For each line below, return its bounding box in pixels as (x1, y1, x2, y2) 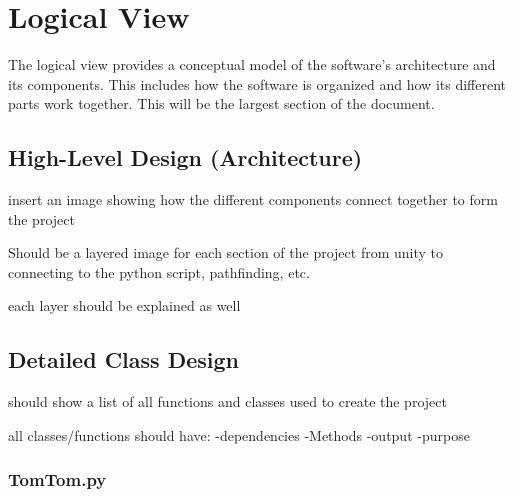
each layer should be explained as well (8, 295, 241, 316)
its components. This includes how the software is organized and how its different (8, 73, 507, 94)
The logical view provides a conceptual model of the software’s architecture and (8, 54, 496, 75)
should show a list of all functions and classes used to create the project (8, 391, 447, 412)
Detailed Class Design (8, 344, 239, 375)
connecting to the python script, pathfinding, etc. (8, 261, 310, 282)
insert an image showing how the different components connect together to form (8, 189, 498, 210)
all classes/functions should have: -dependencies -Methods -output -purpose (8, 424, 470, 445)
